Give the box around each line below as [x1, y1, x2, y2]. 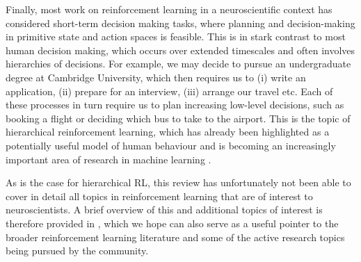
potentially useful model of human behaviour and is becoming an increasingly [6, 138, 336, 152]
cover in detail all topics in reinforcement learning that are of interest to [6, 188, 313, 203]
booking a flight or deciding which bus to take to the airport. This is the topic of [6, 110, 351, 125]
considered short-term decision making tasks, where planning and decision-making [6, 15, 355, 30]
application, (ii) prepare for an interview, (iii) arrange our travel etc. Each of [6, 83, 333, 98]
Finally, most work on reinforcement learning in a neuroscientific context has [6, 2, 332, 16]
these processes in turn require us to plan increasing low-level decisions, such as [6, 97, 344, 112]
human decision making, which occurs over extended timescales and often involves [6, 42, 355, 57]
